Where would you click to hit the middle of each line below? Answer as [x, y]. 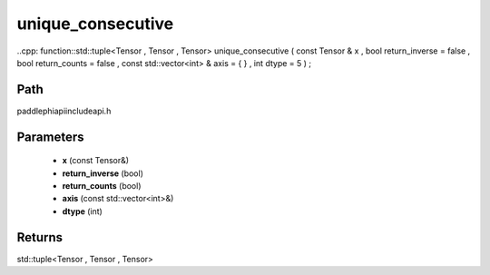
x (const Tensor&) [96, 161]
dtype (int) [83, 211]
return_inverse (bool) [103, 173]
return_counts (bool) [102, 186]
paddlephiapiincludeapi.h [64, 111]
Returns [40, 237]
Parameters [50, 137]
